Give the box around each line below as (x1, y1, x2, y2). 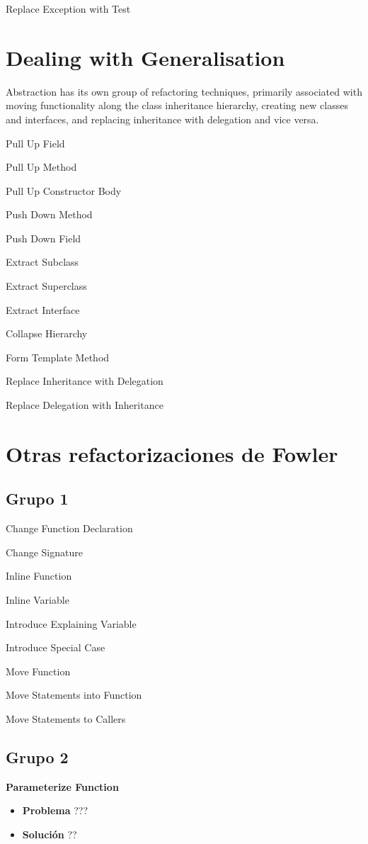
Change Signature (6, 544, 83, 559)
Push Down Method (6, 207, 93, 222)
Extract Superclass (6, 278, 87, 293)
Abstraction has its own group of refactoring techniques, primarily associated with (6, 84, 362, 99)
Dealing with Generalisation (6, 43, 285, 72)
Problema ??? (22, 803, 88, 818)
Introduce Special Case (6, 640, 105, 655)
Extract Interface (6, 302, 80, 317)
